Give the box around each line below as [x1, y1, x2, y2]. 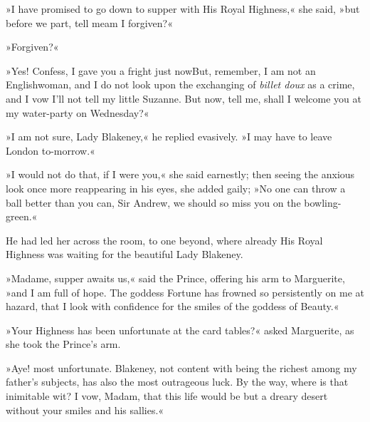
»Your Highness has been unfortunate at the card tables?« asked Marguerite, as [6, 322, 354, 337]
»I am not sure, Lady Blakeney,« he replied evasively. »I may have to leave [6, 129, 332, 144]
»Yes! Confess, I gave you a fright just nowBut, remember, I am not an [6, 63, 316, 78]
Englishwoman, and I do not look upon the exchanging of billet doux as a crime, [6, 77, 355, 92]
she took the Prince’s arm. [6, 336, 121, 351]
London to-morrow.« [6, 143, 95, 158]
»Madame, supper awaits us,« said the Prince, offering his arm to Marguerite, [6, 270, 345, 285]
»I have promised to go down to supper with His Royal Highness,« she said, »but [6, 1, 360, 16]
